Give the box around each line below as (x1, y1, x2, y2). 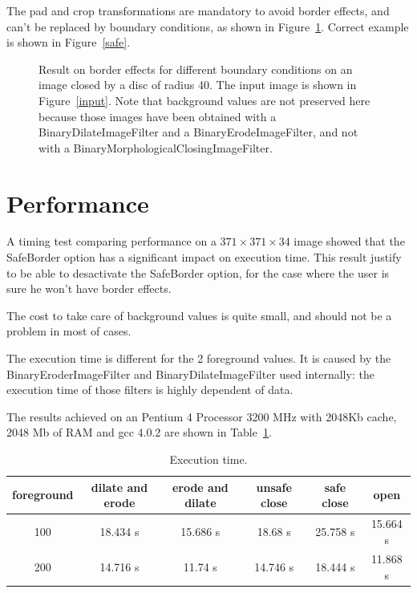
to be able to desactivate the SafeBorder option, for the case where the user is (6, 264, 390, 281)
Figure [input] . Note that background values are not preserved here (38, 91, 370, 108)
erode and (172, 478, 229, 495)
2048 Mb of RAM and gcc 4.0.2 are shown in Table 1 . (6, 424, 272, 441)
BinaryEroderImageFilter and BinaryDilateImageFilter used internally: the (6, 365, 374, 382)
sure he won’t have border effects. (6, 280, 172, 297)
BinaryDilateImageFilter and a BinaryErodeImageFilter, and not (38, 124, 358, 140)
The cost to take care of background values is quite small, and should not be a (6, 307, 392, 323)
